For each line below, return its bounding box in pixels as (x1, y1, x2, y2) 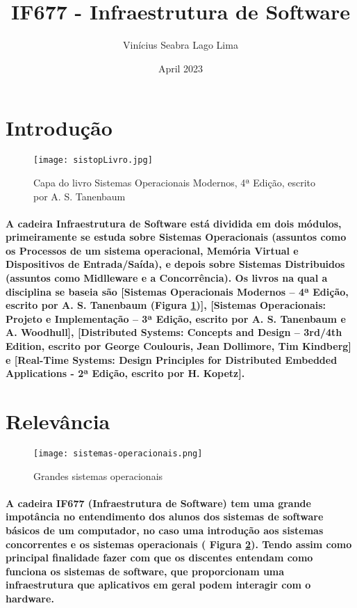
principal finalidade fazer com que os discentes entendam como (6, 550, 313, 565)
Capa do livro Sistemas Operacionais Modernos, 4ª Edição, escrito (33, 175, 316, 189)
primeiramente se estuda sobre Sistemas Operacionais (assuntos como (6, 230, 347, 244)
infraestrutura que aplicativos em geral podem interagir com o (6, 577, 311, 592)
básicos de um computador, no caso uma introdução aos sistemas (6, 522, 324, 537)
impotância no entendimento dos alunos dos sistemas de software (6, 509, 324, 524)
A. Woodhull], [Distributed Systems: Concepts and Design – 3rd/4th (6, 325, 342, 339)
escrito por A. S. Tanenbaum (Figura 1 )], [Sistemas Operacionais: (6, 298, 326, 312)
